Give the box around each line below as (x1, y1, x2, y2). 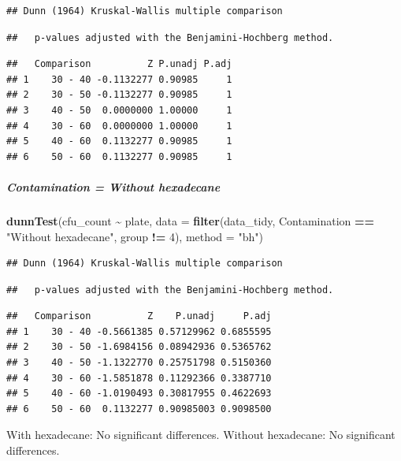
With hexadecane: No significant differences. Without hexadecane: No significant (6, 426, 395, 443)
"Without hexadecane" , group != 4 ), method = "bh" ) (6, 228, 263, 244)
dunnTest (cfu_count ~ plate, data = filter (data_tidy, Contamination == (6, 212, 375, 229)
